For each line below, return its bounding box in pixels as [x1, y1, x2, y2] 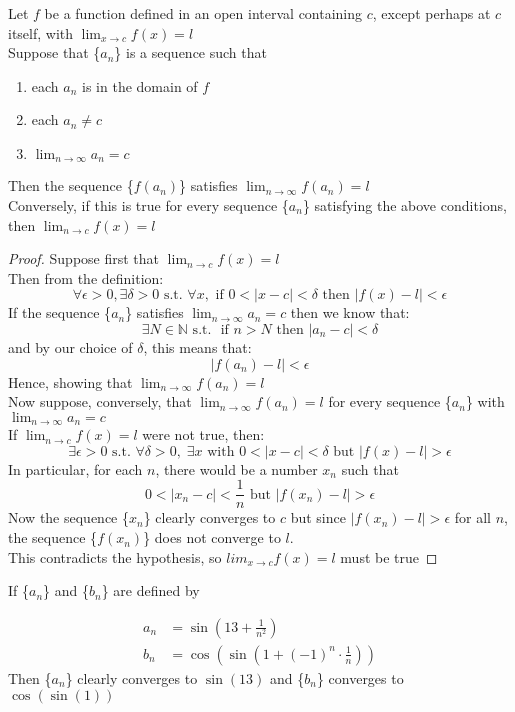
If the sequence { [8, 302, 112, 323]
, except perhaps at [372, 3, 491, 23]
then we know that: [290, 302, 410, 323]
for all [454, 507, 491, 528]
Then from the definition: [8, 267, 164, 288]
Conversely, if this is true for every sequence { [8, 195, 289, 216]
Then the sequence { [8, 175, 134, 196]
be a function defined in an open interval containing [44, 3, 363, 23]
